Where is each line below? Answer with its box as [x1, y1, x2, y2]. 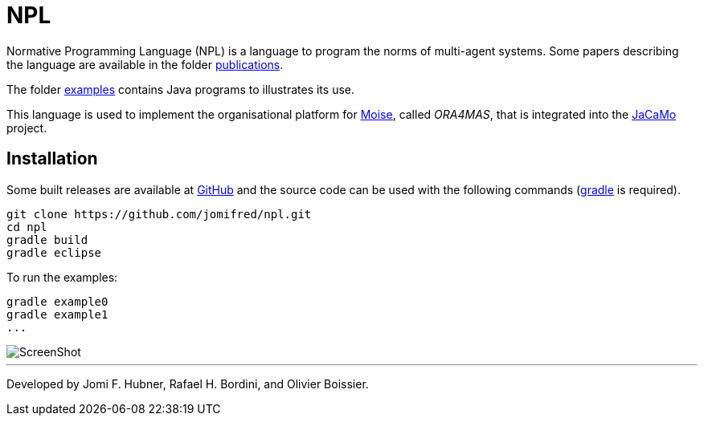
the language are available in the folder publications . [6, 57, 284, 71]
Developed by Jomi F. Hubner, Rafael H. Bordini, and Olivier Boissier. [6, 376, 369, 391]
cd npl [6, 220, 47, 233]
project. [6, 120, 47, 135]
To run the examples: [6, 270, 118, 284]
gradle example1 [6, 307, 108, 321]
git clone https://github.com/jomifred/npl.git [6, 207, 312, 221]
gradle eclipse [6, 245, 102, 259]
